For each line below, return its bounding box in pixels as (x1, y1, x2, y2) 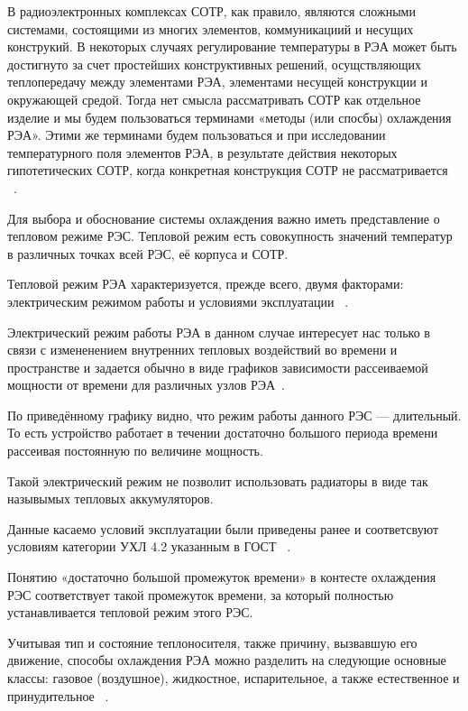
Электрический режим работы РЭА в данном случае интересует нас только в (7, 322, 430, 341)
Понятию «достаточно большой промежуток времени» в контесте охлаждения (7, 568, 436, 586)
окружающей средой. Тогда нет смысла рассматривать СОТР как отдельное (7, 89, 421, 108)
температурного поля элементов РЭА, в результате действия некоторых (7, 143, 398, 162)
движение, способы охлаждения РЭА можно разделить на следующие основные (7, 651, 446, 669)
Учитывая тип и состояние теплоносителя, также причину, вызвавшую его (7, 633, 418, 651)
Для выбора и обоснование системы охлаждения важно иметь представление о (7, 208, 440, 227)
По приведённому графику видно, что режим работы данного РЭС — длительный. (7, 405, 462, 424)
